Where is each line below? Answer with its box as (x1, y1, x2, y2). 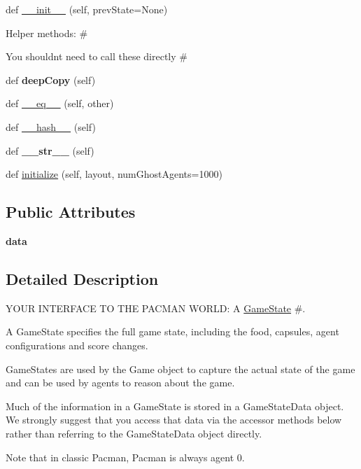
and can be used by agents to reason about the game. (6, 375, 235, 390)
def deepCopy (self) (6, 72, 96, 87)
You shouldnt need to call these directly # (6, 49, 187, 64)
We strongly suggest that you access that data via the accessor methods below (6, 412, 342, 427)
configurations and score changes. (6, 337, 148, 352)
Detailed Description (6, 267, 159, 289)
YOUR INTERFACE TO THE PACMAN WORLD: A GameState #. (6, 300, 306, 315)
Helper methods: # (6, 25, 88, 40)
